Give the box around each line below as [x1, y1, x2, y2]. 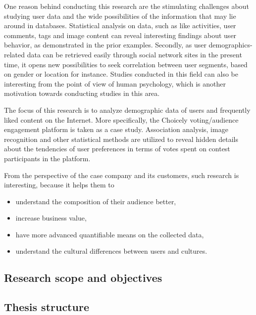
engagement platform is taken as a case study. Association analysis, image [4, 124, 228, 135]
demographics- [208, 40, 253, 50]
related [4, 49, 25, 59]
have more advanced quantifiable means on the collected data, [15, 229, 204, 239]
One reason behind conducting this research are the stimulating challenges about [4, 1, 249, 11]
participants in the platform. [4, 153, 91, 163]
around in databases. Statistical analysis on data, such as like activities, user [4, 20, 236, 31]
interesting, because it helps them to [4, 180, 114, 190]
